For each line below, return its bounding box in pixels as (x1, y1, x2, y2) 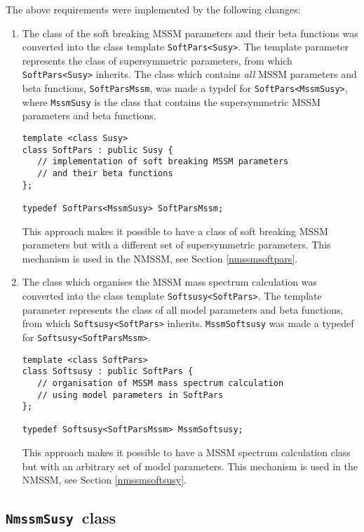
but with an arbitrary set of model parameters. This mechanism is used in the (22, 458, 358, 473)
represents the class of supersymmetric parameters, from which (22, 53, 292, 67)
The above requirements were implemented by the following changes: (6, 2, 301, 16)
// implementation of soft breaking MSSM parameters (37, 157, 289, 167)
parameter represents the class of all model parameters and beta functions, (22, 302, 344, 317)
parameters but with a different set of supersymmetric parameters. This (22, 237, 331, 252)
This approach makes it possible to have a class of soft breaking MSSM (22, 223, 328, 238)
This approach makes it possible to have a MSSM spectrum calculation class (22, 445, 351, 460)
